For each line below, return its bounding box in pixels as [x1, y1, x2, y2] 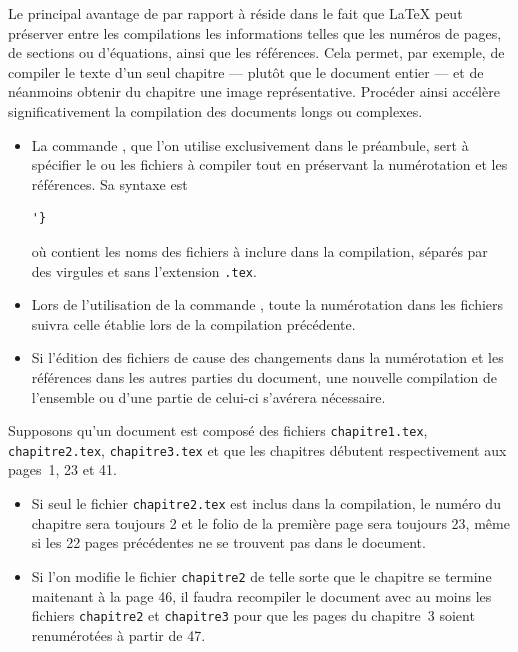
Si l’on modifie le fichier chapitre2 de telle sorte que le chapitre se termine [31, 565, 492, 586]
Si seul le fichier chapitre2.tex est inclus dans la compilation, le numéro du [31, 493, 501, 514]
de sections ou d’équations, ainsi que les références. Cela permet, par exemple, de [8, 42, 505, 63]
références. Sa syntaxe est [31, 173, 188, 194]
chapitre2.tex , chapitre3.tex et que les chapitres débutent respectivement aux [8, 439, 507, 460]
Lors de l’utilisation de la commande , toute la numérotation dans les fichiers [31, 294, 504, 315]
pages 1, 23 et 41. [8, 459, 117, 480]
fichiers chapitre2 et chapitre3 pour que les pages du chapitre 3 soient [31, 605, 475, 626]
